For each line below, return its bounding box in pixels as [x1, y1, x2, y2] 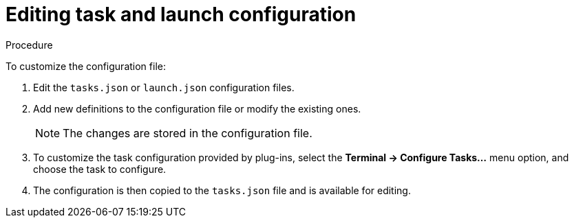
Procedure [6, 38, 53, 51]
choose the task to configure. [33, 163, 167, 175]
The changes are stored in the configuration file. [63, 126, 312, 140]
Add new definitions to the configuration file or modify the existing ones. [33, 102, 361, 115]
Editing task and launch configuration [6, 3, 357, 26]
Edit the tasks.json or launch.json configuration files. [33, 81, 295, 93]
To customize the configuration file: [6, 60, 166, 72]
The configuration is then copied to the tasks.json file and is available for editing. [33, 184, 411, 196]
